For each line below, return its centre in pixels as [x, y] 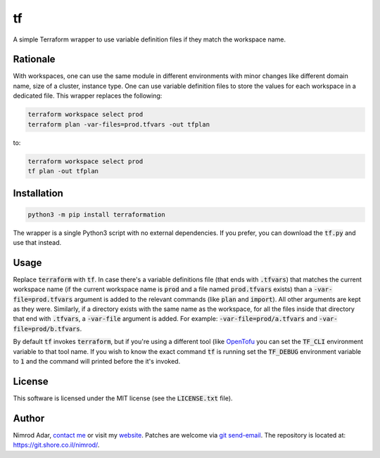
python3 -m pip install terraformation [96, 214]
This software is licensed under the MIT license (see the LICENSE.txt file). [123, 398]
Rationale [34, 59]
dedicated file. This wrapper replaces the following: [88, 96]
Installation [38, 193]
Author [29, 418]
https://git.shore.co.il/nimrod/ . [56, 445]
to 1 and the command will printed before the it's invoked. [97, 361]
